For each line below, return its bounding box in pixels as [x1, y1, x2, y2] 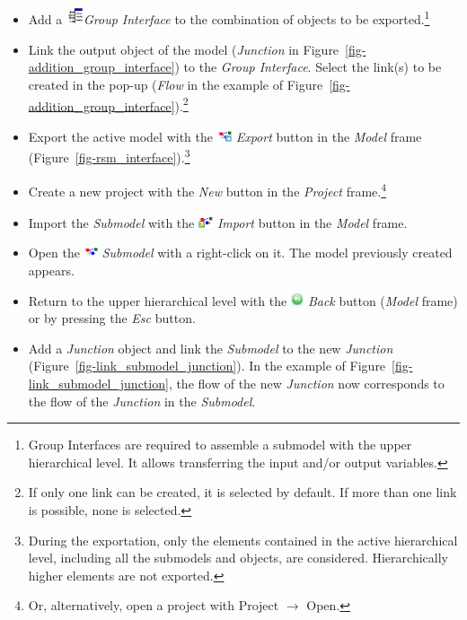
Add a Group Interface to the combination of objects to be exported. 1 [28, 7, 430, 29]
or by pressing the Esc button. [28, 309, 196, 327]
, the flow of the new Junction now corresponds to [168, 374, 445, 393]
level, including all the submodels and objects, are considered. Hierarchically [28, 548, 448, 567]
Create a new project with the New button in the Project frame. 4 [28, 179, 387, 200]
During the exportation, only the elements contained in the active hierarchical [28, 530, 458, 549]
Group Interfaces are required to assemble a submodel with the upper [28, 435, 412, 454]
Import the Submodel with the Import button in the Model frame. [28, 213, 408, 231]
